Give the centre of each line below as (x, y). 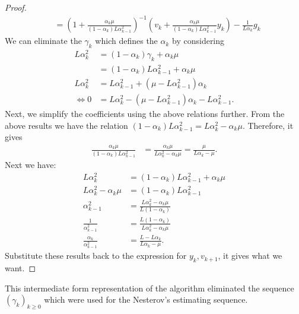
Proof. (16, 7)
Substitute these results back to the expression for (96, 256)
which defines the (126, 41)
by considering (198, 41)
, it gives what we (250, 256)
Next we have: (31, 165)
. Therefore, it (268, 125)
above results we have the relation (66, 125)
